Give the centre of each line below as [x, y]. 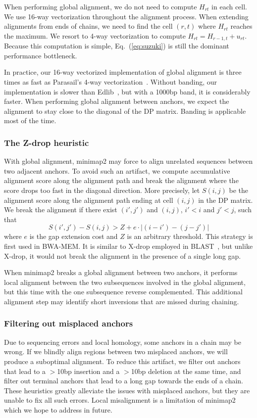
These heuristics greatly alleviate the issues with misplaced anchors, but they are [127, 390]
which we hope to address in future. [58, 409]
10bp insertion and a [88, 371]
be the [238, 190]
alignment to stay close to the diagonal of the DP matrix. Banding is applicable [125, 111]
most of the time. [30, 120]
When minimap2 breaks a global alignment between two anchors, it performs [121, 272]
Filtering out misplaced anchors [69, 323]
